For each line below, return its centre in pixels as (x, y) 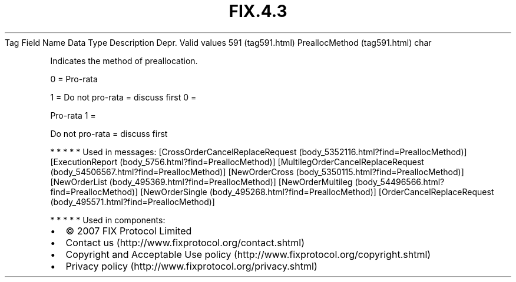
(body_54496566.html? (400, 182)
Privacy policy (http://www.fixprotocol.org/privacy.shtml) (191, 266)
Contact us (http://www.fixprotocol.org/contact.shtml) (185, 242)
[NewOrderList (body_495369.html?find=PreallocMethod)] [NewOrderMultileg (201, 182)
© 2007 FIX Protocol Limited (129, 231)
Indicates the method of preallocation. (124, 61)
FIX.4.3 (258, 11)
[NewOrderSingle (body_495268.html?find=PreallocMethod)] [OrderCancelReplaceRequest (317, 192)
